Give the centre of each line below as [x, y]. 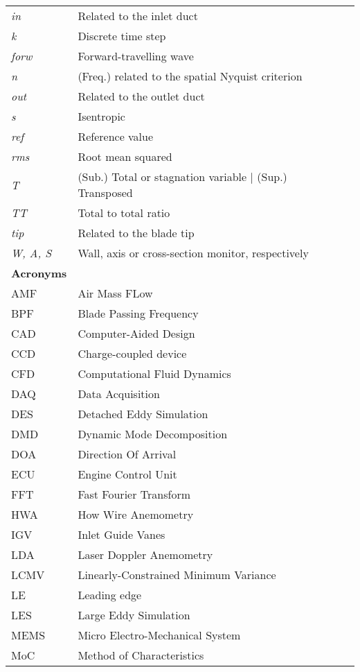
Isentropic [101, 116]
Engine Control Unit [127, 474]
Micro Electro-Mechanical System [159, 635]
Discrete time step [122, 36]
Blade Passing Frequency [138, 313]
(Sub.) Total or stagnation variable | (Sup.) [182, 176]
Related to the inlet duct [138, 16]
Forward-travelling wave [136, 56]
